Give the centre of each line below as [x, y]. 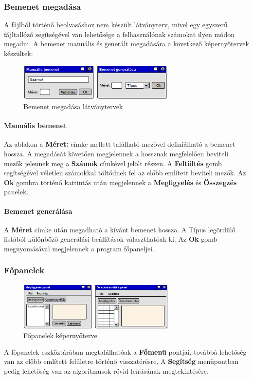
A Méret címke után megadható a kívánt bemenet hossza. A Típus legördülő [120, 229]
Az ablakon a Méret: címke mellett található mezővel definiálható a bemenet [120, 144]
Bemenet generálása [38, 211]
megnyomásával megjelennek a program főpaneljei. [79, 248]
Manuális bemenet [36, 125]
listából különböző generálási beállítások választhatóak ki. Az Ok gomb [111, 239]
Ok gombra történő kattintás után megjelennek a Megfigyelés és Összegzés [120, 182]
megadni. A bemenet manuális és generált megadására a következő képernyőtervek [126, 44]
